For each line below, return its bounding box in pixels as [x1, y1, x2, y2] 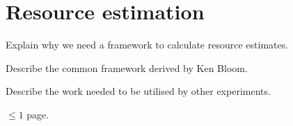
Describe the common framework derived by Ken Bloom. [6, 60, 248, 75]
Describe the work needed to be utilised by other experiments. [6, 84, 271, 98]
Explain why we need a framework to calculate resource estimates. [6, 37, 289, 52]
